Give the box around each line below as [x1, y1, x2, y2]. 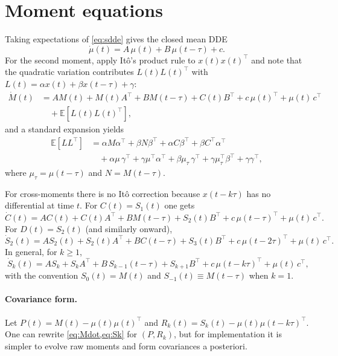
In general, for [5, 245, 57, 257]
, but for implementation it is [174, 328, 282, 340]
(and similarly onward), [85, 222, 173, 235]
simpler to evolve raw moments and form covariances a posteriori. [5, 339, 247, 352]
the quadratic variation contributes [5, 65, 134, 78]
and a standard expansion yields [5, 123, 124, 135]
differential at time [5, 199, 74, 212]
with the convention [5, 269, 78, 282]
